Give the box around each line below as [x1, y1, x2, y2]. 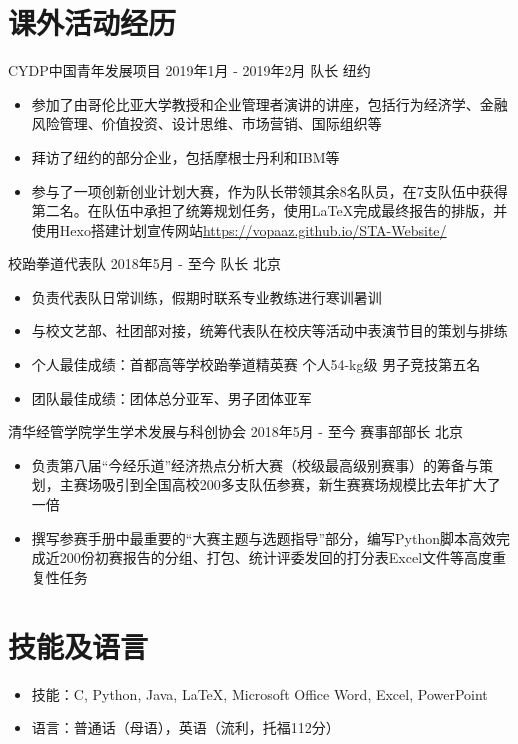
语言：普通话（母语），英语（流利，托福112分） [31, 717, 340, 738]
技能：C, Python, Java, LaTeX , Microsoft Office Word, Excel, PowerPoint [31, 683, 488, 704]
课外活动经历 [8, 2, 177, 43]
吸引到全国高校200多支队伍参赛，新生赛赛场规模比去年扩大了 [101, 474, 501, 495]
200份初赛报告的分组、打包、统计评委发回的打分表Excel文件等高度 [59, 547, 493, 568]
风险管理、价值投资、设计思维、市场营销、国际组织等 [31, 113, 382, 134]
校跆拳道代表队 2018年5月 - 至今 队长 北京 [8, 253, 282, 274]
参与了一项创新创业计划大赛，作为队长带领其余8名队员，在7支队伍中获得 [31, 180, 508, 201]
